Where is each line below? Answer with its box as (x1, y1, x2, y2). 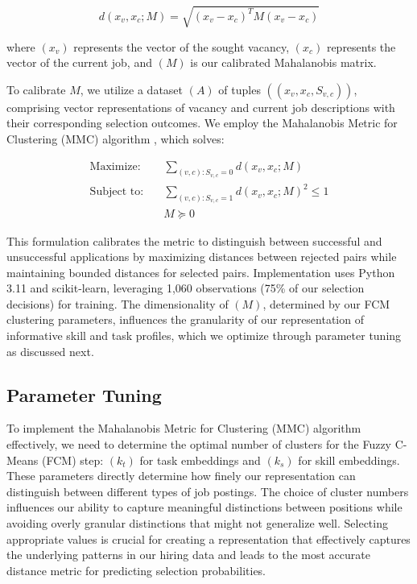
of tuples (218, 81, 261, 97)
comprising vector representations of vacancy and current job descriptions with (6, 98, 395, 115)
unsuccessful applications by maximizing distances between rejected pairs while (6, 248, 397, 265)
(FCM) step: (42, 451, 104, 468)
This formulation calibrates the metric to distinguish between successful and (6, 232, 382, 249)
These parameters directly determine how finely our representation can (6, 467, 356, 484)
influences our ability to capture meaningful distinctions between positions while (6, 499, 403, 516)
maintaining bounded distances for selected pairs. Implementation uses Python (6, 263, 395, 280)
